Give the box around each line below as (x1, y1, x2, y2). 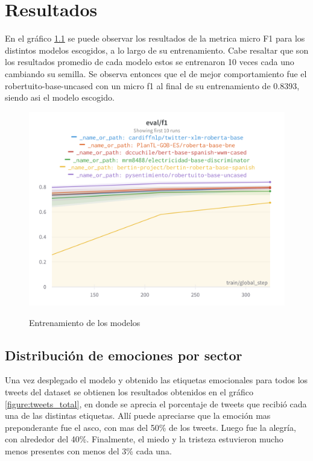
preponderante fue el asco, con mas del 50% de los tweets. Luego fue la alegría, (5, 421, 296, 433)
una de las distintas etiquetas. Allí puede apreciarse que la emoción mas (5, 409, 271, 422)
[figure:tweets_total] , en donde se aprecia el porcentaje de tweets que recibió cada (5, 397, 307, 410)
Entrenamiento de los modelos (29, 316, 141, 328)
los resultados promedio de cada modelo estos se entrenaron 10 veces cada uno (5, 55, 294, 68)
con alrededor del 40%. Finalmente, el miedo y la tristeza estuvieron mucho (5, 433, 283, 445)
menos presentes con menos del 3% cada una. (5, 444, 172, 457)
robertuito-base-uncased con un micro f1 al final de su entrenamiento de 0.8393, (5, 79, 300, 92)
